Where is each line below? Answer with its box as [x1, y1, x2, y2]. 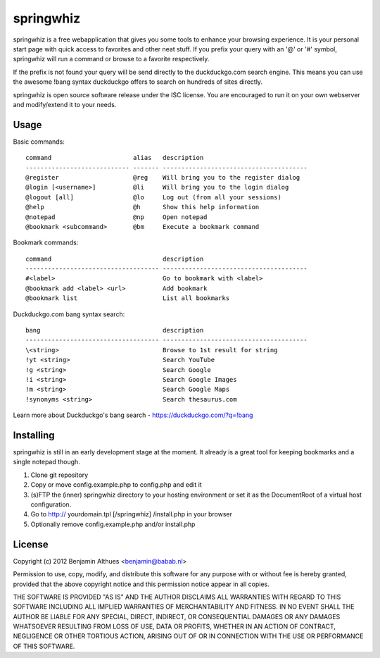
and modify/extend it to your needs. [13, 100, 117, 108]
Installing [13, 429, 56, 441]
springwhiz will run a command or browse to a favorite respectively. [13, 55, 210, 63]
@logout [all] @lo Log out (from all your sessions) [25, 193, 281, 201]
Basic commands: [13, 137, 65, 146]
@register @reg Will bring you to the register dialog [25, 173, 300, 181]
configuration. [30, 500, 72, 509]
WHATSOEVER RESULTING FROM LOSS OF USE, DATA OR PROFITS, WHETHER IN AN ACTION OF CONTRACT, [13, 622, 336, 631]
